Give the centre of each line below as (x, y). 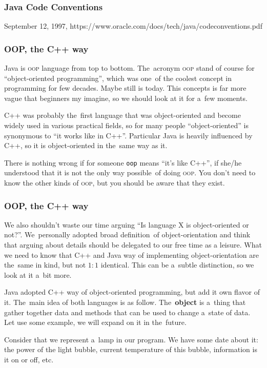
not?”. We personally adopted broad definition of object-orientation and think (127, 234)
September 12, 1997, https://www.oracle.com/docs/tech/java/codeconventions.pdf (133, 26)
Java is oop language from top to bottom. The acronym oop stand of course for (129, 68)
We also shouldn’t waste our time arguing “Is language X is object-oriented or (127, 224)
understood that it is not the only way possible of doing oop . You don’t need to (130, 172)
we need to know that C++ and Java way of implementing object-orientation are (131, 254)
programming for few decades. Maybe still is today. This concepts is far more (125, 88)
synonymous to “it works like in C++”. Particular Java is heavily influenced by (128, 135)
